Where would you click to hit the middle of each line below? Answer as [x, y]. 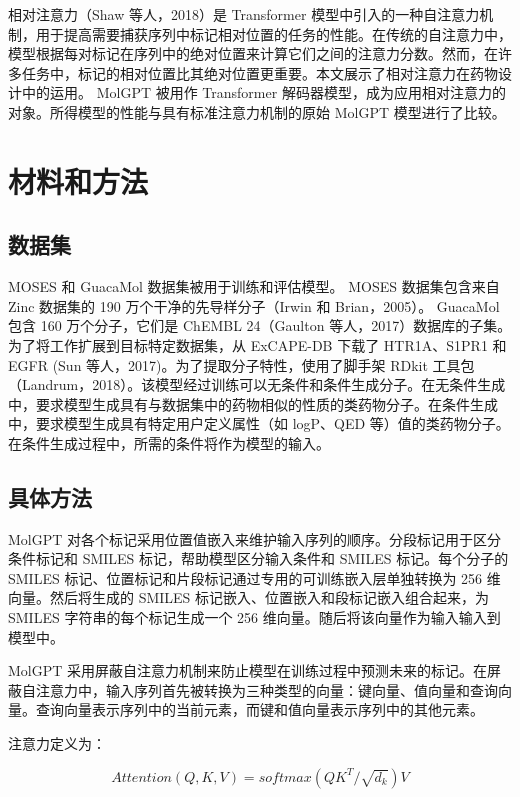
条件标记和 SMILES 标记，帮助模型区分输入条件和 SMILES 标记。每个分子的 [258, 558]
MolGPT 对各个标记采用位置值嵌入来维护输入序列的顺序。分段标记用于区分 [255, 538]
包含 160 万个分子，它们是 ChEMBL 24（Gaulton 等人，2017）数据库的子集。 [260, 325]
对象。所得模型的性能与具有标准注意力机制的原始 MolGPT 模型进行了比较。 [257, 111]
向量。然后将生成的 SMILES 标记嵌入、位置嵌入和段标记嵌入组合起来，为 [249, 597]
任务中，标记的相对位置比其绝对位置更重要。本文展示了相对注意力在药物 [259, 72]
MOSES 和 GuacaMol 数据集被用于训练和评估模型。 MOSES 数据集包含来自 [254, 286]
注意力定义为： [57, 743]
